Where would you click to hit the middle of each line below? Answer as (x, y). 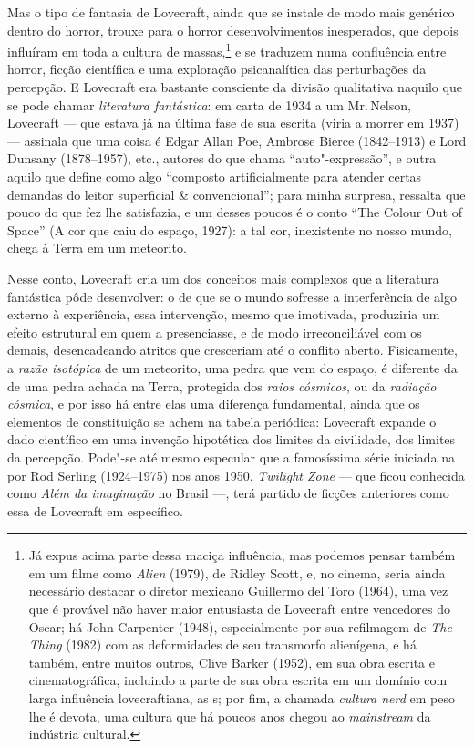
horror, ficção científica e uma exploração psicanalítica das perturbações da (217, 69)
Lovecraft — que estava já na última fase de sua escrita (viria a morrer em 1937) (233, 123)
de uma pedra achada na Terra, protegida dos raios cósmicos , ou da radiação (222, 385)
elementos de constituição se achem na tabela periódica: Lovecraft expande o (222, 421)
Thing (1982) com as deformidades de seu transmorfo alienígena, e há (222, 644)
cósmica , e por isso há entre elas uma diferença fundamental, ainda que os (214, 404)
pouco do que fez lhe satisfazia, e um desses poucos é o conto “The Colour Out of (235, 212)
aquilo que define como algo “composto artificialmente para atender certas (215, 176)
